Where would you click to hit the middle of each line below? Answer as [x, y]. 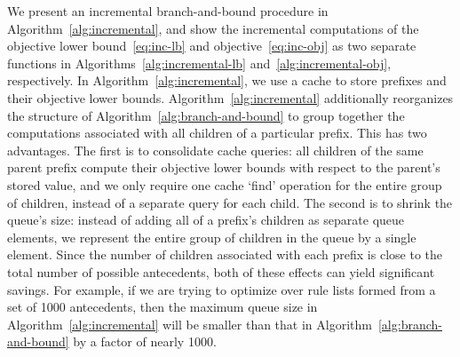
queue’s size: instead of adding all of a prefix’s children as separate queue [206, 220]
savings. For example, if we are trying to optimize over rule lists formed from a [222, 289]
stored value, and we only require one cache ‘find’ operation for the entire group [225, 184]
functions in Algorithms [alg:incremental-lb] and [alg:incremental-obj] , [199, 63]
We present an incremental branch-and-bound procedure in [168, 11]
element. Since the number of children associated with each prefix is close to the [225, 254]
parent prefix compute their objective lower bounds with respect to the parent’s [224, 167]
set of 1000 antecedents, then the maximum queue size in [163, 307]
